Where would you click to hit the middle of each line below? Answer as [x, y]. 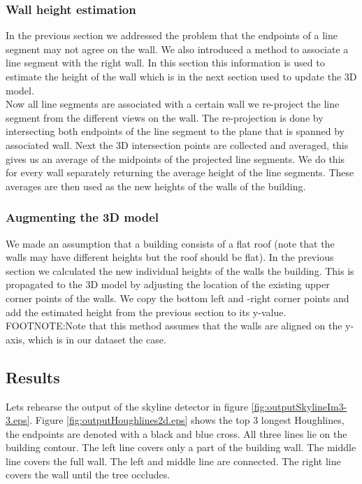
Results [33, 377]
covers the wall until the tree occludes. [88, 475]
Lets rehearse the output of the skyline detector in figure [127, 406]
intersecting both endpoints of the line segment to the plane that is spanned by [175, 131]
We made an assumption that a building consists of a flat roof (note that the [170, 243]
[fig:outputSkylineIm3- [299, 406]
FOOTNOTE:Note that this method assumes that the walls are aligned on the [174, 326]
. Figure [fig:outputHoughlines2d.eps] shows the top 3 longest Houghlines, [187, 420]
